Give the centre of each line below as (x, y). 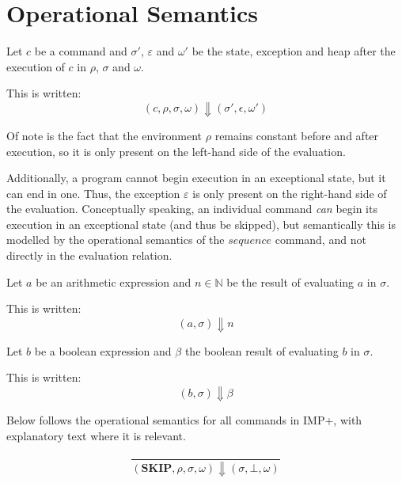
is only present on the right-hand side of (290, 193)
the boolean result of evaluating (262, 350)
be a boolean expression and (103, 350)
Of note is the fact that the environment (104, 135)
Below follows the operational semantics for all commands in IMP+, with (184, 420)
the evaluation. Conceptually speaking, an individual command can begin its (192, 209)
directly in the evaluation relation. (89, 255)
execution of (36, 66)
